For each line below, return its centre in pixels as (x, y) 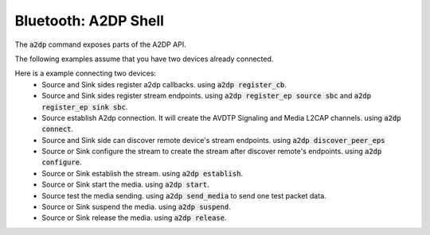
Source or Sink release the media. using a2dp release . (134, 218)
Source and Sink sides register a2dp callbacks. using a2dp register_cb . (164, 84)
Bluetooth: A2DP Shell (90, 21)
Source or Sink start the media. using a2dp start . (125, 185)
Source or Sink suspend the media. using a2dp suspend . (136, 207)
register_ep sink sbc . (85, 106)
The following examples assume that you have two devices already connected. (144, 59)
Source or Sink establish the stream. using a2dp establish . (142, 173)
